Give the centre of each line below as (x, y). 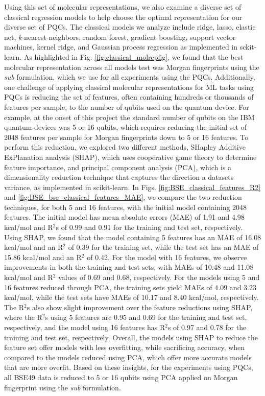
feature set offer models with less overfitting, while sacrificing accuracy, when (125, 347)
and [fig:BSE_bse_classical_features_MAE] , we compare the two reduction (123, 197)
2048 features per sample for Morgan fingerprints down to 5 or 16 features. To (126, 137)
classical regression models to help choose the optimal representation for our (123, 17)
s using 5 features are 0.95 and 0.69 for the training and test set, (146, 317)
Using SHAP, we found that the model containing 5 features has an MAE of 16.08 (133, 237)
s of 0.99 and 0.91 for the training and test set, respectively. (149, 227)
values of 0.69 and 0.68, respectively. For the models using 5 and (159, 277)
